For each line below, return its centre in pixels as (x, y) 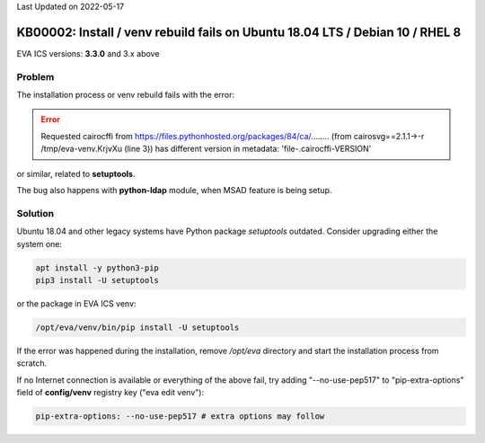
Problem (35, 76)
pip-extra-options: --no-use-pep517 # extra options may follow (180, 416)
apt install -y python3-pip (97, 268)
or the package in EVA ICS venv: (76, 303)
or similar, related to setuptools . (76, 173)
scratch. (32, 363)
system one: (40, 244)
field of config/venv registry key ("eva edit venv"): (110, 393)
